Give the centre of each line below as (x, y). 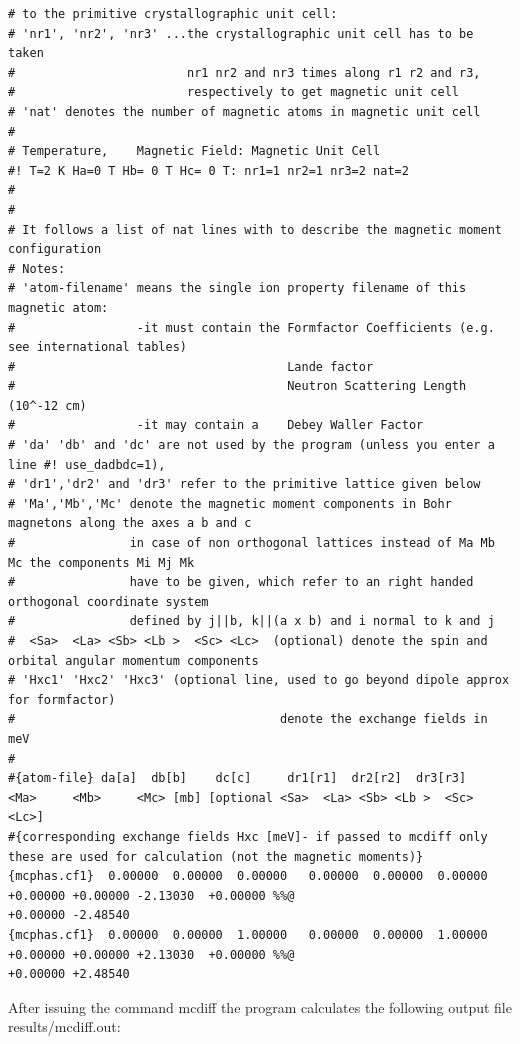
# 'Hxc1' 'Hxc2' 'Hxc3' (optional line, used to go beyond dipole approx (259, 680)
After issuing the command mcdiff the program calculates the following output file (260, 1006)
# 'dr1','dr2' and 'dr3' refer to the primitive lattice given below (244, 484)
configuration (55, 249)
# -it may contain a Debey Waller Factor (216, 425)
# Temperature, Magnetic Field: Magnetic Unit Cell (194, 151)
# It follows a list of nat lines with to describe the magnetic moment (255, 229)
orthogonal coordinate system (108, 601)
